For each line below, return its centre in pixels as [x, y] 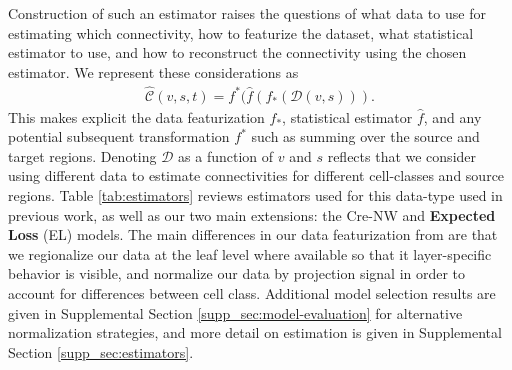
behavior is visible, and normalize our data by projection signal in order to [237, 273]
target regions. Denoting [82, 155]
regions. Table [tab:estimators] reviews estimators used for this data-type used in [255, 195]
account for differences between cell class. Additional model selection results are [252, 292]
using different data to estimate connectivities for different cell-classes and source [256, 175]
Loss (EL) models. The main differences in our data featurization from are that [253, 234]
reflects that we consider [402, 155]
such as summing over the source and [365, 136]
